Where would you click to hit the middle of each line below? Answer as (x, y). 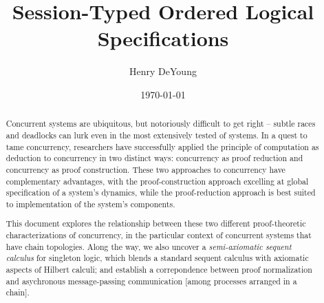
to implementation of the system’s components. (90, 203)
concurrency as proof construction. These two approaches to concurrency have (145, 169)
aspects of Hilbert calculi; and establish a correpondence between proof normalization (159, 270)
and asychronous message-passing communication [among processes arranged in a (151, 281)
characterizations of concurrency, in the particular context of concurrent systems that (159, 235)
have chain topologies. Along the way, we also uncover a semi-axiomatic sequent (149, 246)
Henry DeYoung (163, 71)
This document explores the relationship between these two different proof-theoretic (156, 223)
